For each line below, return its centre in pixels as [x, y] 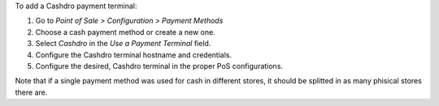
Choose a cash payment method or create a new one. [125, 32]
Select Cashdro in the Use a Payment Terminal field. [123, 44]
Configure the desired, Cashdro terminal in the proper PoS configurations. [159, 66]
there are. [31, 92]
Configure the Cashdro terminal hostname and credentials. [133, 55]
